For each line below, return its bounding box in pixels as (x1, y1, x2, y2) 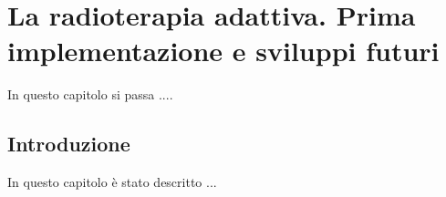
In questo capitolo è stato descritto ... (7, 172, 217, 192)
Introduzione (7, 130, 130, 158)
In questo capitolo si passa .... (7, 85, 173, 104)
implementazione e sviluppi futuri (7, 32, 440, 69)
